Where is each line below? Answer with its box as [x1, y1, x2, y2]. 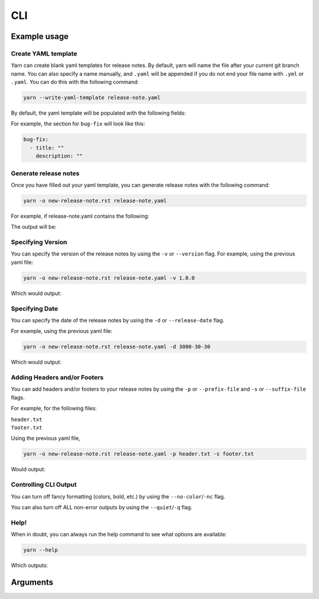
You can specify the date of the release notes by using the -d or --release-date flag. [11, 316, 224, 323]
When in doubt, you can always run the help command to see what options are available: [11, 531, 227, 538]
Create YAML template [11, 49, 77, 57]
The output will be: [11, 224, 57, 231]
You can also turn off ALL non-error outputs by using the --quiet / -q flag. [11, 503, 193, 511]
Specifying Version [11, 238, 67, 247]
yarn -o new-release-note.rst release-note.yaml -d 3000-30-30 [23, 344, 211, 350]
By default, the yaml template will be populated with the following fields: [11, 109, 186, 116]
